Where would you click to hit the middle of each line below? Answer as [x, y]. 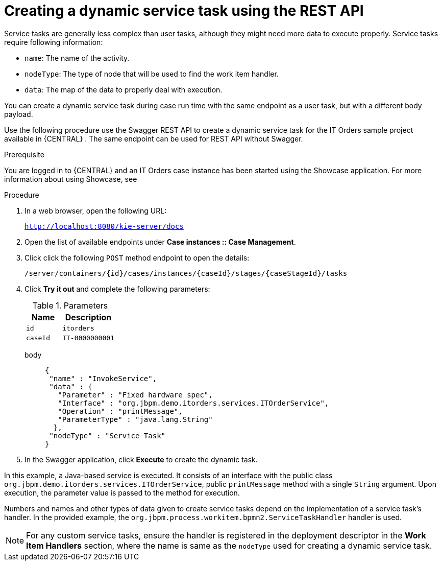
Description [88, 317]
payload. [19, 114]
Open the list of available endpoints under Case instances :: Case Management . [160, 242]
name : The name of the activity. [77, 58]
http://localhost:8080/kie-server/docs [104, 226]
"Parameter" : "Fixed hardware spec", [135, 395]
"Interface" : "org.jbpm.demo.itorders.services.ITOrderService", [193, 403]
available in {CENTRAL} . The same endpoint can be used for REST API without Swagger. [154, 138]
